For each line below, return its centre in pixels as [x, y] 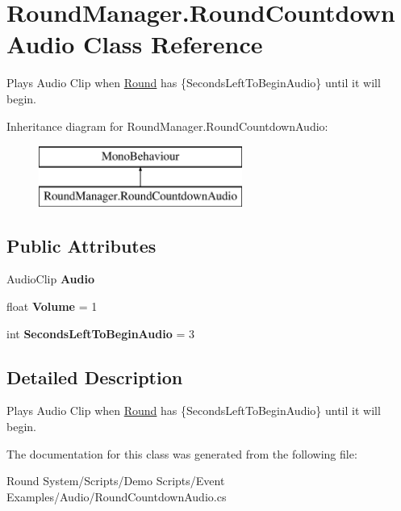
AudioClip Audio [51, 279]
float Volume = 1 [52, 306]
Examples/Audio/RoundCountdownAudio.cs [117, 496]
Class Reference [173, 44]
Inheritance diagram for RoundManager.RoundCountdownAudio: [167, 126]
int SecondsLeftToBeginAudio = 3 [100, 333]
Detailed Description [95, 377]
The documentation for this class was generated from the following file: [182, 453]
